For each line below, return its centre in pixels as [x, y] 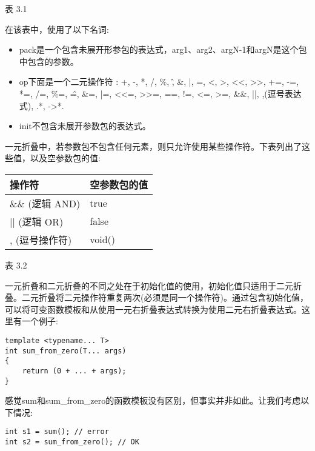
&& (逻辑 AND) [45, 203]
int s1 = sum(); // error [57, 432]
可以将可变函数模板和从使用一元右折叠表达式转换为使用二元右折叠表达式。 [153, 309]
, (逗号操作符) [41, 239]
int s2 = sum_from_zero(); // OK [72, 442]
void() [103, 239]
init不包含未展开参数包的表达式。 [85, 126]
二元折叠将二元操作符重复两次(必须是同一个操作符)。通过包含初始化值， [165, 297]
